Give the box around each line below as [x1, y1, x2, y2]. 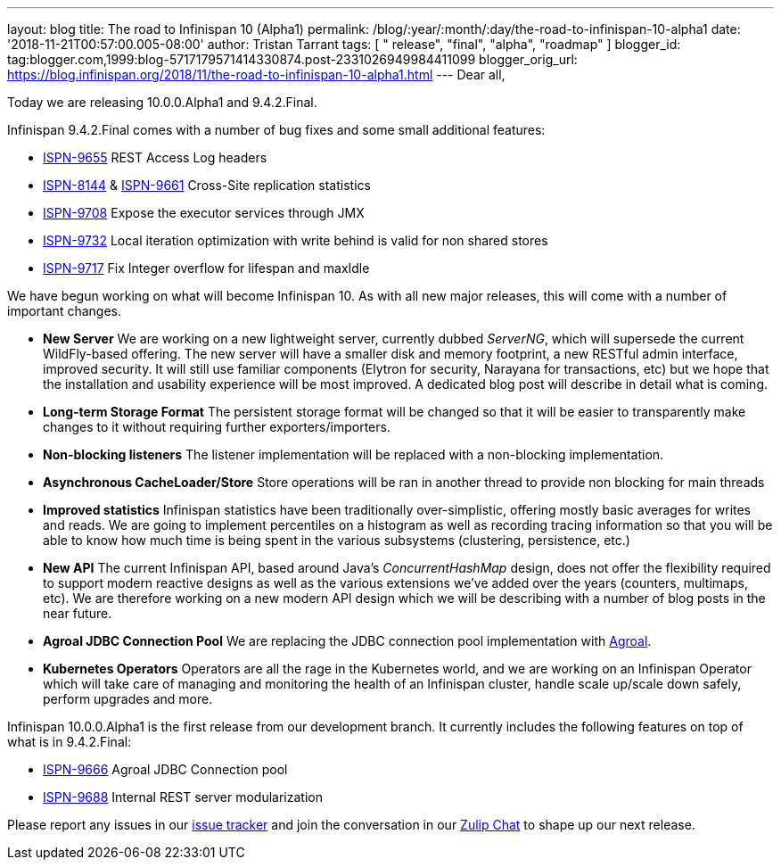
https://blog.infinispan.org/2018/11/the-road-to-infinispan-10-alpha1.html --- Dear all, [7, 67, 506, 82]
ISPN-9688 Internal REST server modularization [43, 789, 323, 805]
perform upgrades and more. [43, 691, 213, 706]
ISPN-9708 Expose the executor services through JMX [43, 205, 365, 220]
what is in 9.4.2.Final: [7, 734, 132, 749]
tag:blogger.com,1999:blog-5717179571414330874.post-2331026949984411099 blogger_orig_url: [7, 52, 578, 67]
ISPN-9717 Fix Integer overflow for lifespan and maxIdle [43, 260, 370, 276]
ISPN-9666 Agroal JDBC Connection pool [43, 762, 288, 777]
